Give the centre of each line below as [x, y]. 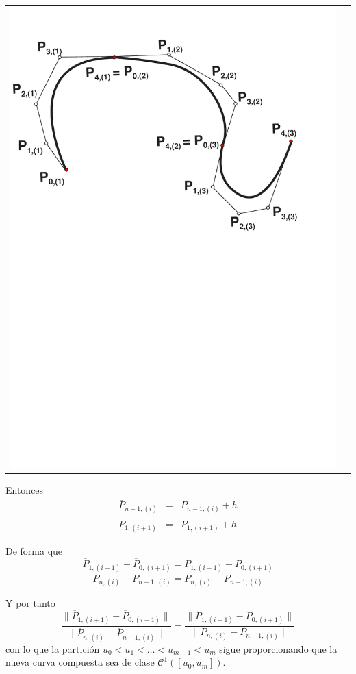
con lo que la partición [53, 648]
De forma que [34, 550]
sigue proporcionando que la [278, 648]
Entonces [25, 490]
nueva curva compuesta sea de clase [80, 662]
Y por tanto [30, 603]
